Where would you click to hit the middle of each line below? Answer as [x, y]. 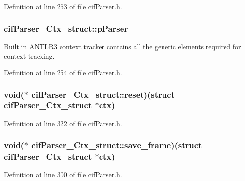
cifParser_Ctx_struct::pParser [66, 28]
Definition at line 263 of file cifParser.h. [63, 6]
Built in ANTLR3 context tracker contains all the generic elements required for [122, 46]
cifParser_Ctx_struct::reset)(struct [103, 94]
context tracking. [29, 56]
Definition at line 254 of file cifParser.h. [63, 72]
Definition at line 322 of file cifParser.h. [63, 123]
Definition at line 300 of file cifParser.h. [63, 174]
